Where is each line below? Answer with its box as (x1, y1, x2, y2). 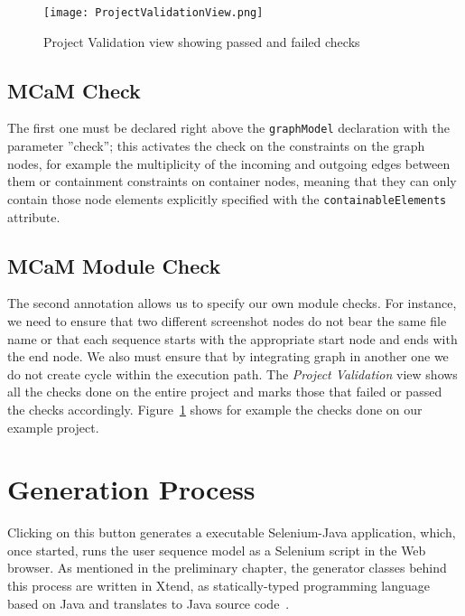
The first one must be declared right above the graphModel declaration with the (7, 118, 450, 137)
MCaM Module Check (7, 251, 221, 279)
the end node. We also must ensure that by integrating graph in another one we (7, 347, 449, 366)
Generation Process (7, 471, 256, 508)
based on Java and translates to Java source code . (7, 593, 290, 612)
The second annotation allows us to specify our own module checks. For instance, (7, 294, 457, 313)
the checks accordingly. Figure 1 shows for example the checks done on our (7, 399, 423, 418)
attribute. (7, 207, 60, 226)
